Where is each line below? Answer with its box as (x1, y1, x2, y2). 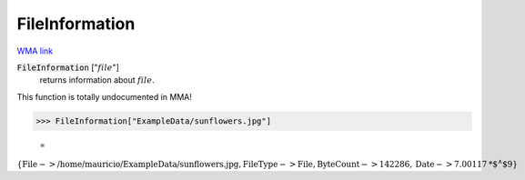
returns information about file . (39, 75, 155, 85)
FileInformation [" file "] (16, 62, 120, 73)
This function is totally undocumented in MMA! (16, 91, 193, 102)
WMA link (16, 45, 54, 56)
